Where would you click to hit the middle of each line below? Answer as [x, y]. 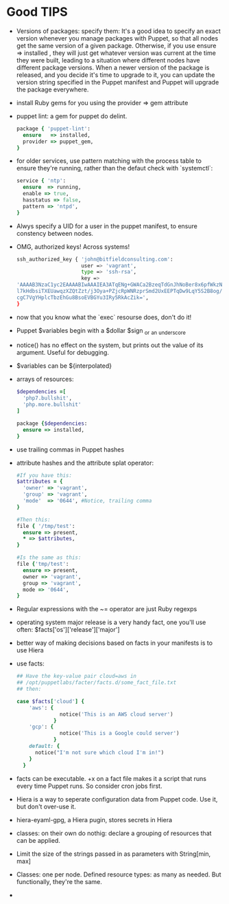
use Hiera [30, 650]
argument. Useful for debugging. [62, 353]
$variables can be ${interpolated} [64, 366]
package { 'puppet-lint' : [53, 129]
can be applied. [38, 840]
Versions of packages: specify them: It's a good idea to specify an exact [118, 31]
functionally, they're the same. [59, 881]
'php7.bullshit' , [48, 398]
